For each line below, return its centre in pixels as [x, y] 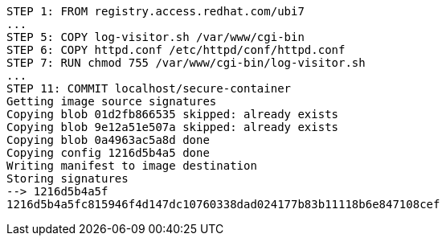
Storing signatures [68, 178]
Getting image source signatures [112, 101]
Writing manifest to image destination [132, 166]
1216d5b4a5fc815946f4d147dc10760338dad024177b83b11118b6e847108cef [223, 204]
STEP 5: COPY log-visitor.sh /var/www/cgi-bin [155, 37]
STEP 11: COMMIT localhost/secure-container [149, 88]
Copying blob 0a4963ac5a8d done [108, 140]
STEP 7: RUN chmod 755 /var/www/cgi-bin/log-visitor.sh [186, 63]
